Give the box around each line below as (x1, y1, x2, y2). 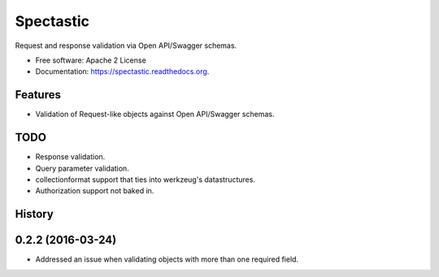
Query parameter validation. (35, 163, 129, 173)
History (15, 207, 54, 221)
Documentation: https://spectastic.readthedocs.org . (35, 67, 210, 76)
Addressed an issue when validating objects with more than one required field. (35, 254, 299, 264)
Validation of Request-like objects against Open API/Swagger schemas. (35, 110, 275, 119)
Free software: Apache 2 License (35, 55, 146, 65)
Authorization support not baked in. (35, 186, 154, 196)
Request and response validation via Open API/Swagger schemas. (15, 41, 237, 50)
